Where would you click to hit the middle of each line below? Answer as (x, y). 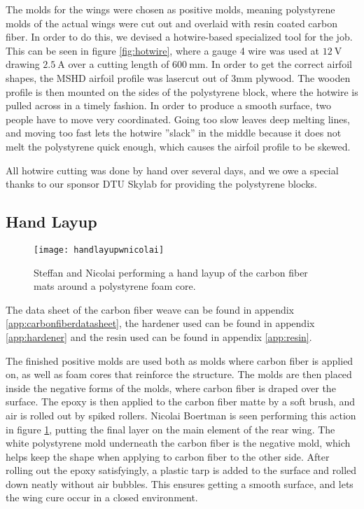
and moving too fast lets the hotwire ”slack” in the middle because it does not (174, 133)
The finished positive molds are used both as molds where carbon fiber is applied (180, 360)
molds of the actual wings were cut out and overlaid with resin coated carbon (172, 23)
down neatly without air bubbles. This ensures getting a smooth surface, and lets (180, 483)
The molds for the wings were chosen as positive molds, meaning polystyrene (170, 9)
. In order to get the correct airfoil (279, 64)
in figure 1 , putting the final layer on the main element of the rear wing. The (170, 429)
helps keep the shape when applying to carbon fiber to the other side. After (168, 456)
